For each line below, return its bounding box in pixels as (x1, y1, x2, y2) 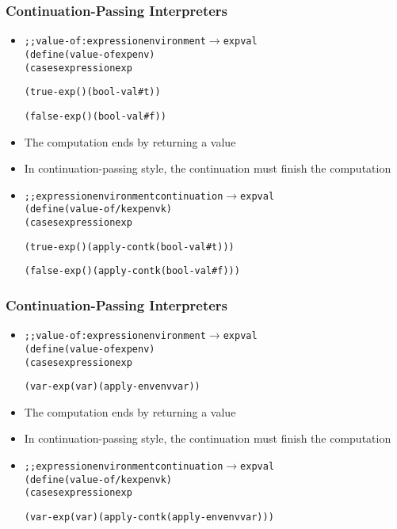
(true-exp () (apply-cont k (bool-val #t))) (24, 241, 235, 253)
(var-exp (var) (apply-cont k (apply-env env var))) (24, 511, 274, 523)
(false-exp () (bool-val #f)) (24, 110, 166, 122)
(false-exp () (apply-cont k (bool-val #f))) (24, 265, 240, 277)
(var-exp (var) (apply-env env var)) (24, 381, 200, 393)
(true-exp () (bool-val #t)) (24, 86, 161, 98)
